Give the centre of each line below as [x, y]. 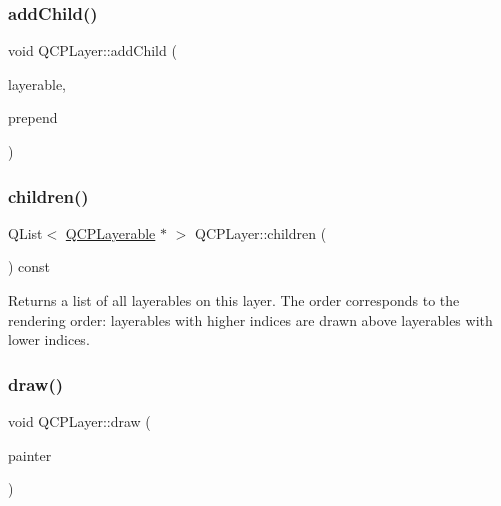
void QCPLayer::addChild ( [92, 50]
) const [29, 266]
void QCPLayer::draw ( [79, 421]
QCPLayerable [110, 232]
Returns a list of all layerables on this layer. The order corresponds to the [234, 300]
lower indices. [49, 339]
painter [30, 454]
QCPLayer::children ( [260, 232]
